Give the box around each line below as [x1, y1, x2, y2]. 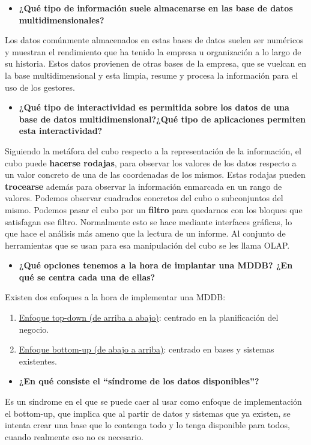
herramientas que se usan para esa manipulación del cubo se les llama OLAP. [5, 238, 290, 251]
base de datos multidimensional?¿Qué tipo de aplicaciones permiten [19, 112, 306, 125]
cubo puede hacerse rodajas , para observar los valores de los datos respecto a [5, 156, 297, 169]
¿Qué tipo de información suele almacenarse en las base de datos [19, 2, 293, 14]
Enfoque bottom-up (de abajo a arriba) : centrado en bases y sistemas [19, 343, 274, 356]
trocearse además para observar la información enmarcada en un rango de [5, 180, 282, 192]
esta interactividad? [19, 124, 103, 137]
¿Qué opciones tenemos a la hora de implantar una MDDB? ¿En [19, 259, 293, 271]
